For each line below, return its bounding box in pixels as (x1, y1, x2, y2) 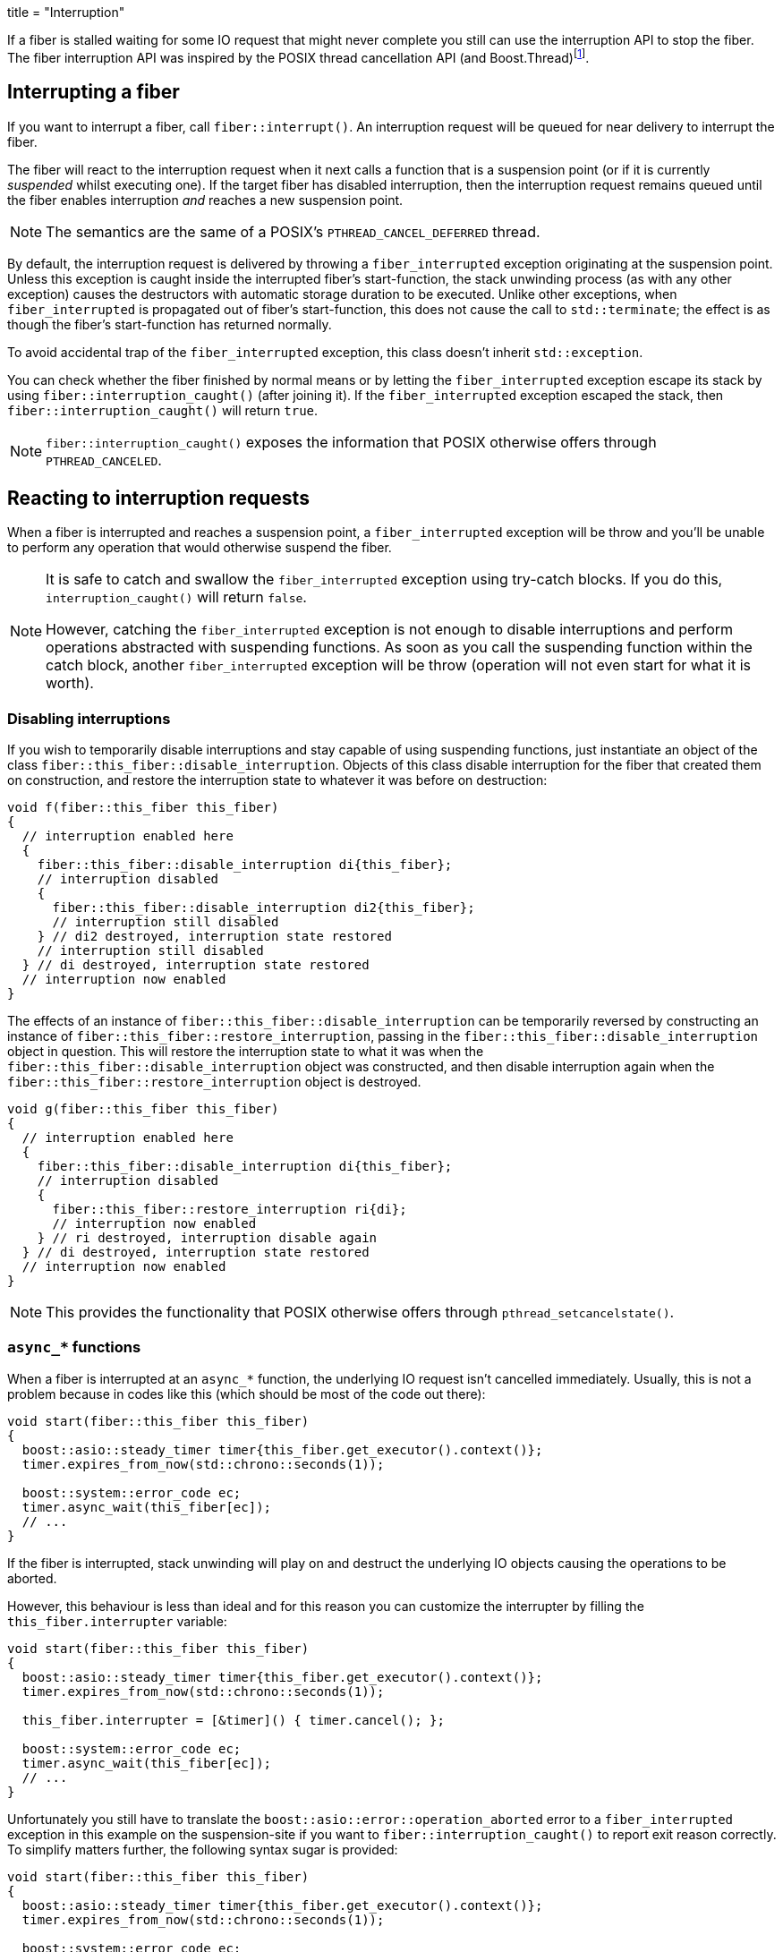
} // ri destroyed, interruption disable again (37, 1231, 378, 1246)
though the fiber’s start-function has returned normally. (7, 316, 332, 332)
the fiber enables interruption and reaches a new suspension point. (7, 192, 404, 208)
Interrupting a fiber (7, 81, 180, 104)
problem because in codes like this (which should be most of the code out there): (7, 1385, 486, 1402)
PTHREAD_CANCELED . (46, 450, 162, 469)
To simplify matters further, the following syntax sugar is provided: (7, 1841, 398, 1857)
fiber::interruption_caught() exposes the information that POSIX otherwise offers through (46, 432, 657, 451)
